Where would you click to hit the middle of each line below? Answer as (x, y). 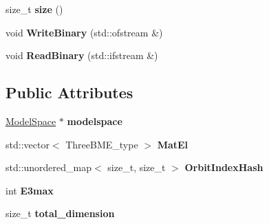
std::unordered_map (49, 167)
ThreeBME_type (102, 144)
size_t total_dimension (60, 213)
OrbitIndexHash (224, 167)
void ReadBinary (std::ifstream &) (82, 55)
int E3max (30, 190)
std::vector (28, 144)
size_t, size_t (137, 167)
